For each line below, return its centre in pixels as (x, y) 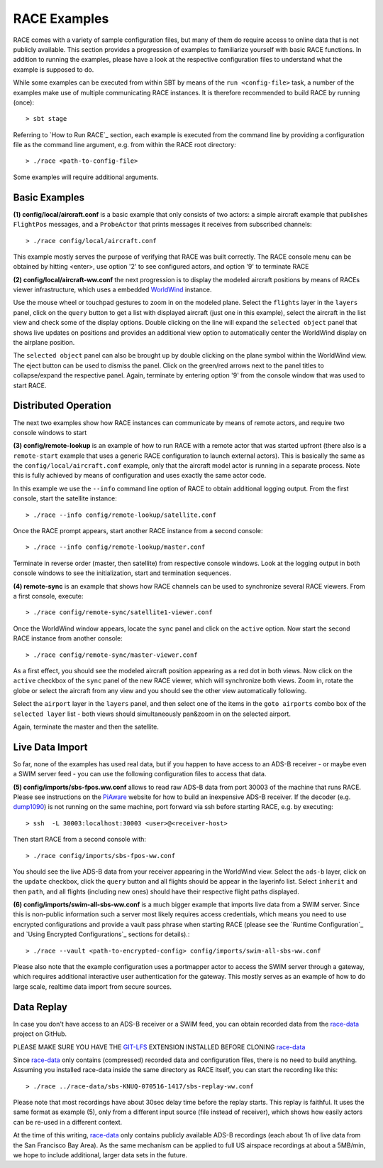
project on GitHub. (40, 1034)
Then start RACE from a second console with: (80, 840)
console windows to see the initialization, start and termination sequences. (122, 573)
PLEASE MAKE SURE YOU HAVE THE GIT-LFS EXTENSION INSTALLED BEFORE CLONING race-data (159, 1047)
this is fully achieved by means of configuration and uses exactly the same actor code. (140, 476)
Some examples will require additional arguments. (86, 177)
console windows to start (50, 432)
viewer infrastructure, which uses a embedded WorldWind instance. (112, 290)
